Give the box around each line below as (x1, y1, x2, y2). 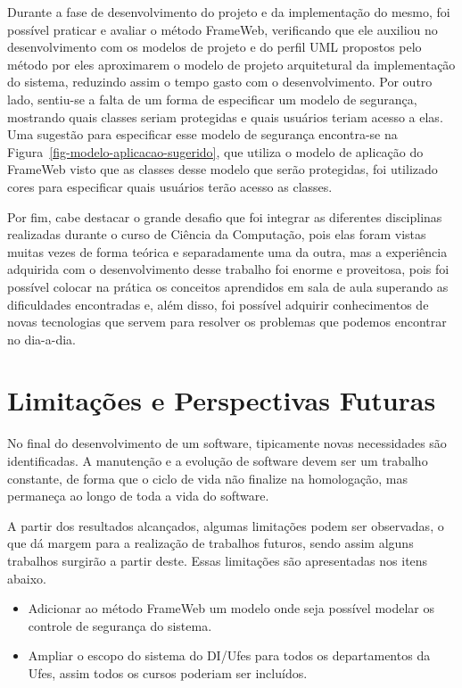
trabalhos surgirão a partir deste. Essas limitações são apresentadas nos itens (7, 551, 428, 569)
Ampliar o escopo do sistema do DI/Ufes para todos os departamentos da (28, 646, 431, 665)
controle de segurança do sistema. (28, 616, 212, 634)
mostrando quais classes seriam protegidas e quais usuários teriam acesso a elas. (7, 107, 443, 126)
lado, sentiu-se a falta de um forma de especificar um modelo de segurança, (7, 89, 417, 108)
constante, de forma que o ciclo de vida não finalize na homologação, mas (7, 468, 408, 487)
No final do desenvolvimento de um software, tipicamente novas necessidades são (7, 434, 447, 452)
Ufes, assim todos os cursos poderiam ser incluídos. (28, 663, 308, 682)
